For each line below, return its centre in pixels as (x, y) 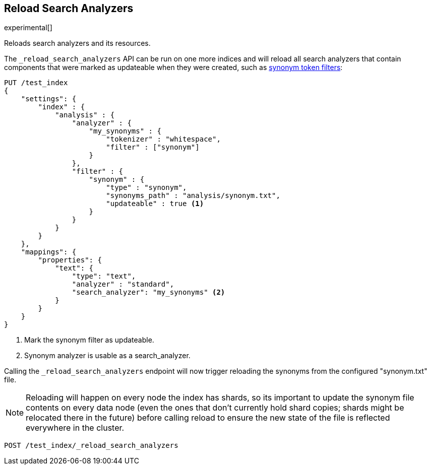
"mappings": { (49, 252)
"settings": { (49, 99)
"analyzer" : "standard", (123, 284)
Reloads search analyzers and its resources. (77, 43)
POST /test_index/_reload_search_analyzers (91, 446)
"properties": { (70, 260)
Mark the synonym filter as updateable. (89, 340)
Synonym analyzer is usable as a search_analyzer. (107, 356)
